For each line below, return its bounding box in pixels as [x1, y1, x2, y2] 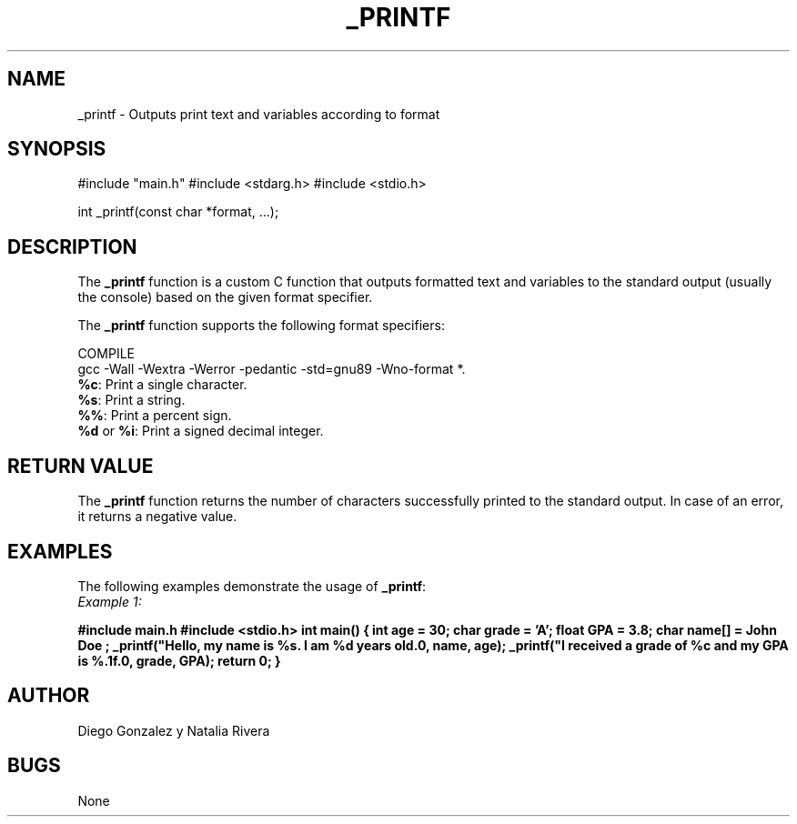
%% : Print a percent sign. [77, 407, 232, 424]
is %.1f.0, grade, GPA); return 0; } [77, 652, 281, 668]
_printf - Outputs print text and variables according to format [77, 106, 440, 122]
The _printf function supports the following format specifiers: [77, 317, 445, 334]
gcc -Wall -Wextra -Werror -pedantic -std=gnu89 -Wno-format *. [77, 361, 466, 377]
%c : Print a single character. [77, 377, 247, 393]
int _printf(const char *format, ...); [77, 204, 279, 220]
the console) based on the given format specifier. [77, 289, 373, 306]
